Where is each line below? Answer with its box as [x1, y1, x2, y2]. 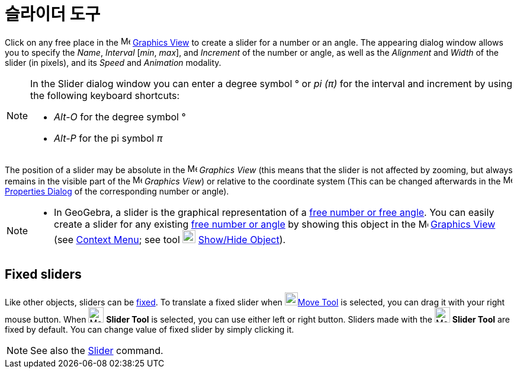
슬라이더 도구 [5, 4, 101, 24]
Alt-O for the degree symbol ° [54, 110, 186, 123]
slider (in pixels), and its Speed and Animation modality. [5, 57, 221, 68]
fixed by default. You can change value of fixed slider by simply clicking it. [5, 324, 294, 334]
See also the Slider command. [30, 344, 163, 356]
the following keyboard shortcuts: [30, 89, 180, 101]
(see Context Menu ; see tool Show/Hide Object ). [54, 233, 286, 246]
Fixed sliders [5, 267, 82, 282]
